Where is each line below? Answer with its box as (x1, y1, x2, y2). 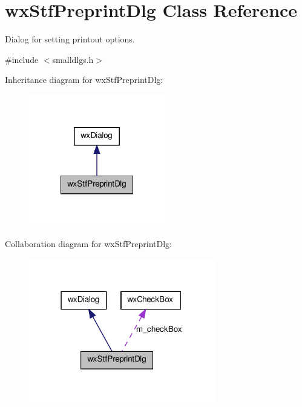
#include (5, 53, 39, 65)
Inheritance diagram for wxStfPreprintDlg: (5, 73, 163, 86)
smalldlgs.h (52, 53, 94, 65)
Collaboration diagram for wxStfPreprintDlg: (5, 237, 172, 250)
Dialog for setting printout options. (5, 33, 135, 45)
